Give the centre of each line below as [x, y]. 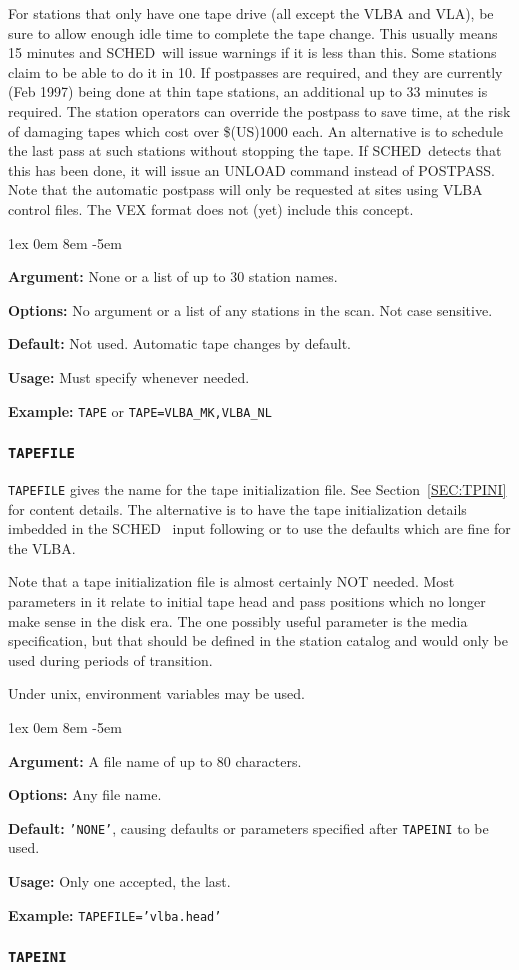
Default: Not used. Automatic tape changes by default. [179, 343]
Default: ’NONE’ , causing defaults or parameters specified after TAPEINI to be [248, 827]
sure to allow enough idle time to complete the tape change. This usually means [253, 32]
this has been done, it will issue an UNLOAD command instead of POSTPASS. [251, 169]
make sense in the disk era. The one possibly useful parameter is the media [238, 620]
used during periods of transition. [110, 659]
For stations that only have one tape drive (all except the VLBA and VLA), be [251, 13]
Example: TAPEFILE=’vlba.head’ [115, 914]
